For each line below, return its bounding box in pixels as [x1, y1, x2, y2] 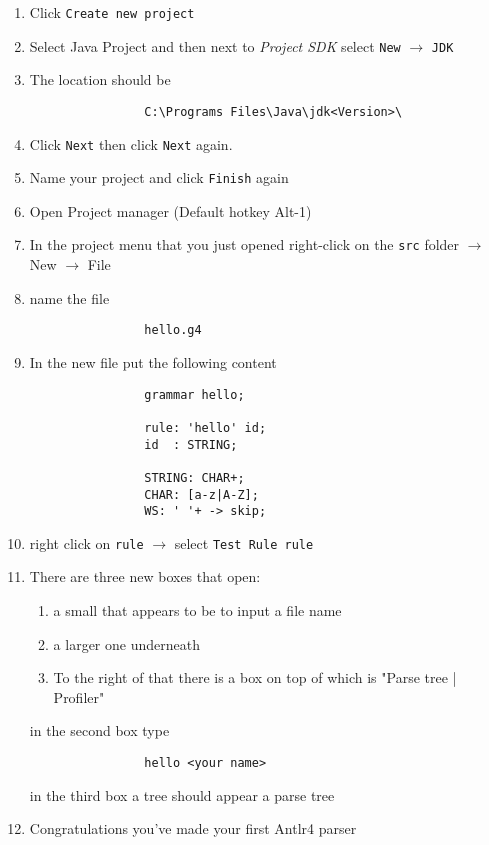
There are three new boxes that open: [29, 566, 261, 587]
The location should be [29, 69, 171, 90]
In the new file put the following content [29, 351, 277, 372]
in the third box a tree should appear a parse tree [29, 784, 335, 805]
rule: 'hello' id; [144, 420, 267, 435]
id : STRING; [144, 437, 238, 452]
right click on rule [29, 532, 144, 553]
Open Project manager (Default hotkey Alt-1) [29, 200, 312, 221]
